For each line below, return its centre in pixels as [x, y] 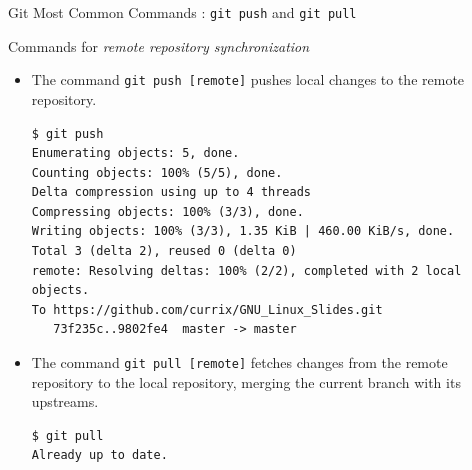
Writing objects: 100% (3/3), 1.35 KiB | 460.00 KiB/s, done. [243, 231]
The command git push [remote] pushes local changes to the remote [248, 79]
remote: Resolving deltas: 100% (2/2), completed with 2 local [246, 270]
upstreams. [65, 401]
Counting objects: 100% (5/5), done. [157, 172]
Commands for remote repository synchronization [159, 45]
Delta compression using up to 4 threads [171, 192]
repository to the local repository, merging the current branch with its [246, 381]
